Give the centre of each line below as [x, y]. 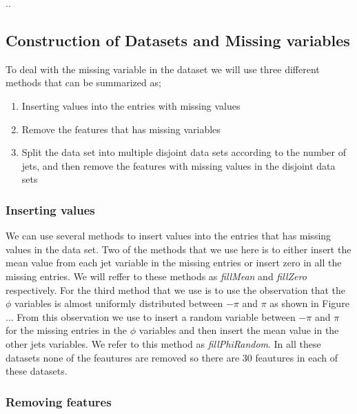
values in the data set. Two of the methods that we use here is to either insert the [178, 249]
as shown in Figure [309, 303]
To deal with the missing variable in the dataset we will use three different [163, 69]
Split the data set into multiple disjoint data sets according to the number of [184, 152]
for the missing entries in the [67, 330]
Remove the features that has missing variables [121, 129]
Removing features [59, 401]
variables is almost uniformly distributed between [119, 303]
